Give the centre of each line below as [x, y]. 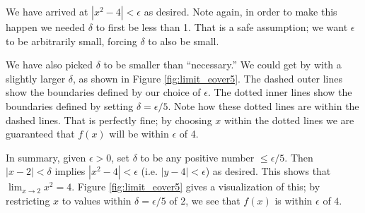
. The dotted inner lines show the [280, 92]
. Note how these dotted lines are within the [263, 105]
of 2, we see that [205, 200]
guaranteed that [40, 134]
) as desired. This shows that [268, 171]
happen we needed [45, 27]
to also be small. [184, 41]
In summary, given [46, 157]
